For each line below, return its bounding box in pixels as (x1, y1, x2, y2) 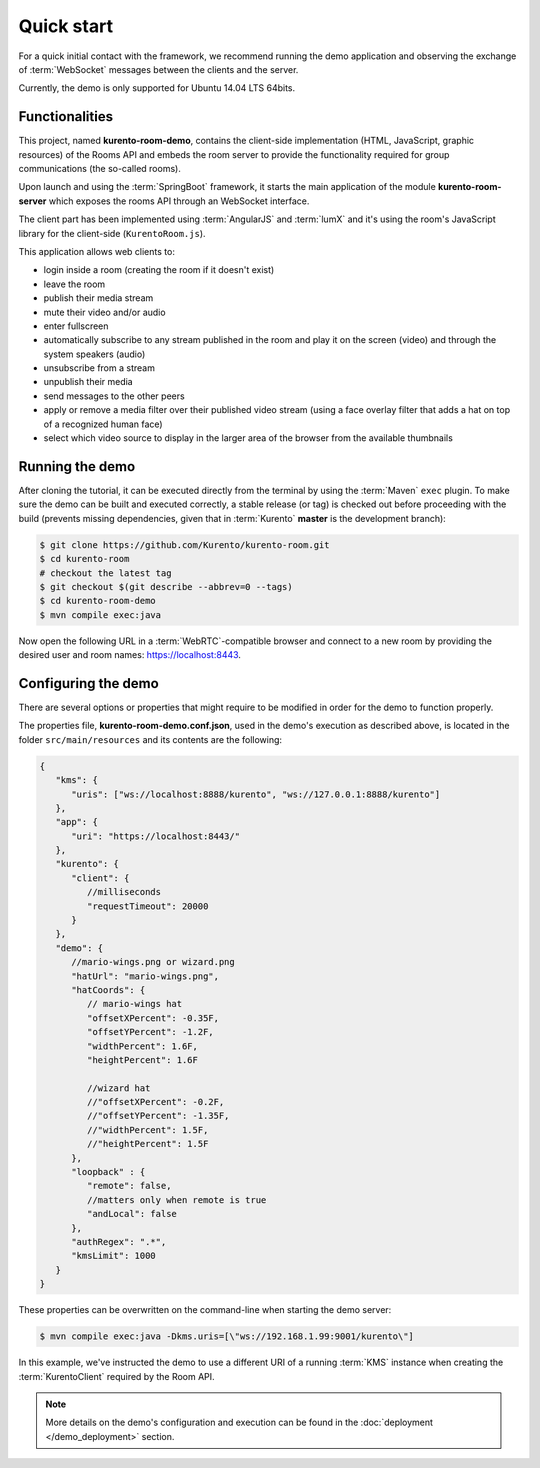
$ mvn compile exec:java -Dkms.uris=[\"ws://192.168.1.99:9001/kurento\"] (39, 1331, 415, 1342)
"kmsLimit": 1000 (71, 1250, 157, 1262)
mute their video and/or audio (43, 306, 166, 318)
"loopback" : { (71, 1166, 146, 1178)
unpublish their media (43, 376, 134, 388)
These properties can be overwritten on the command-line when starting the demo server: (18, 1304, 392, 1316)
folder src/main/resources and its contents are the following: (18, 733, 283, 745)
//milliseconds (86, 886, 162, 898)
